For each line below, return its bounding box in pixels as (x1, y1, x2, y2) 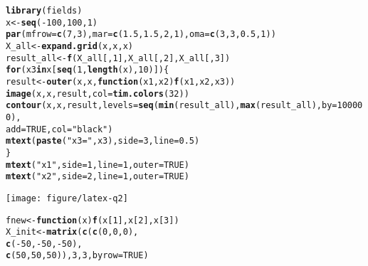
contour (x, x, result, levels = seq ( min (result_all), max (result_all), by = (6, 100, 337, 111)
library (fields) (6, 6, 83, 16)
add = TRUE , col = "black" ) (6, 124, 113, 134)
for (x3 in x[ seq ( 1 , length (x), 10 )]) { (6, 65, 169, 75)
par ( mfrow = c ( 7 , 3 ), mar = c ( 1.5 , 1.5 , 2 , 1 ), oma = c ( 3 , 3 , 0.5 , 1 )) (6, 29, 276, 40)
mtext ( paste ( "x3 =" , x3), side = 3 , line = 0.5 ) (6, 136, 200, 147)
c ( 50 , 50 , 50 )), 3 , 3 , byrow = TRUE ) (6, 250, 149, 261)
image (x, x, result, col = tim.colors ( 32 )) (6, 88, 189, 99)
